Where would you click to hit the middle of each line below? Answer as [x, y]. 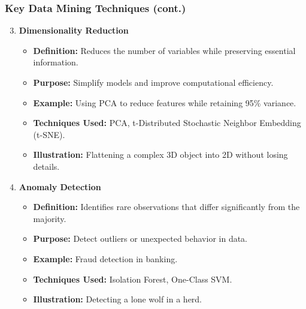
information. [56, 62]
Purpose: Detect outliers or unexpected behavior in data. [140, 238]
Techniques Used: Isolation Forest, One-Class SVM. [133, 279]
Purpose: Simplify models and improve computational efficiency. [153, 82]
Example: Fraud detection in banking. [105, 258]
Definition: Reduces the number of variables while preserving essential [164, 50]
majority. [50, 218]
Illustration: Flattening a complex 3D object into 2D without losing [160, 154]
